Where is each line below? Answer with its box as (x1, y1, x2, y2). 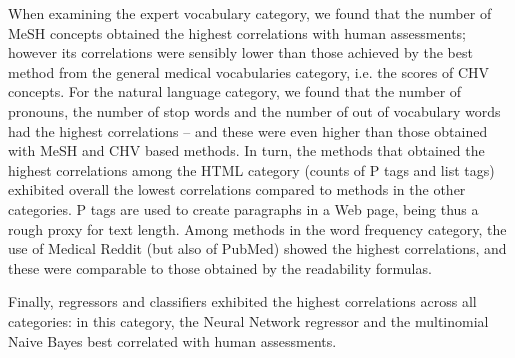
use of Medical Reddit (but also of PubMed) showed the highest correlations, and (8, 238, 507, 259)
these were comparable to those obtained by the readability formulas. (8, 257, 432, 278)
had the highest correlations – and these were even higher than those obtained (8, 120, 488, 141)
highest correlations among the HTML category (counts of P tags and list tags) (8, 159, 495, 180)
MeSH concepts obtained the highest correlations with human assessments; (8, 22, 466, 43)
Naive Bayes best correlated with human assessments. (8, 330, 337, 351)
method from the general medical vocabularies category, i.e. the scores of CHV (8, 61, 490, 82)
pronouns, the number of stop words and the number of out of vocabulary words (8, 100, 501, 121)
